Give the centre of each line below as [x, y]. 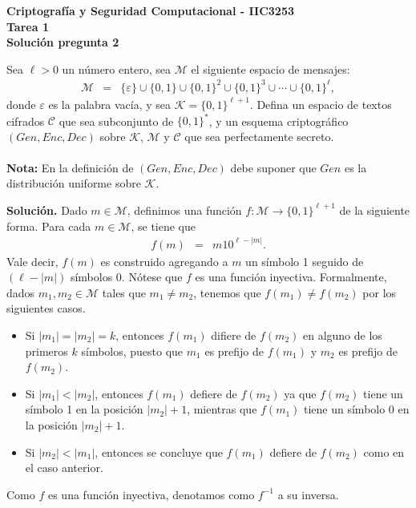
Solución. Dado [47, 210]
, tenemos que [227, 292]
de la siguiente [375, 210]
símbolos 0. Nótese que [126, 277]
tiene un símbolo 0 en [357, 409]
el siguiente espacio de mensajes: [271, 69]
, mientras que [222, 409]
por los [380, 292]
